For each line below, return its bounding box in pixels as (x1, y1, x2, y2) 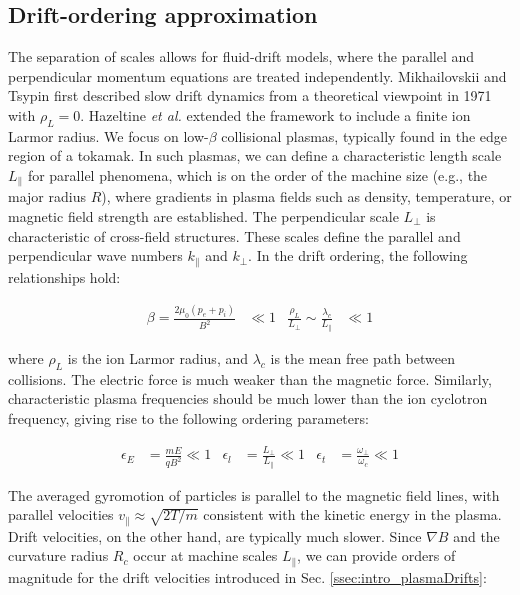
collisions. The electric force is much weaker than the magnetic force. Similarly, (8, 368, 492, 389)
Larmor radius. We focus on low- (8, 125, 209, 146)
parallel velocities (8, 504, 114, 525)
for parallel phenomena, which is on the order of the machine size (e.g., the (27, 164, 488, 185)
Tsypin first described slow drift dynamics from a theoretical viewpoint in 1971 (8, 85, 492, 106)
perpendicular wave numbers (8, 245, 183, 266)
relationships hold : (8, 266, 121, 287)
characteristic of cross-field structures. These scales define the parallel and (8, 225, 461, 246)
